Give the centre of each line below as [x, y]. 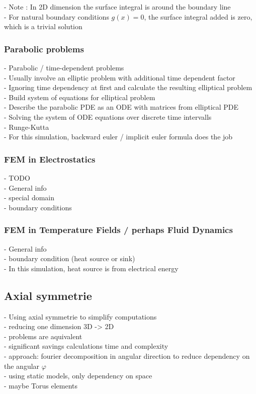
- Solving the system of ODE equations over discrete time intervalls [108, 116]
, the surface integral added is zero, [198, 16]
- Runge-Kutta [27, 127]
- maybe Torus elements [41, 385]
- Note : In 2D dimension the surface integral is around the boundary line [117, 7]
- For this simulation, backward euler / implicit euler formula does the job [118, 137]
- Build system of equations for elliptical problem [80, 97]
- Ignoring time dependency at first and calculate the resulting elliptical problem [128, 87]
